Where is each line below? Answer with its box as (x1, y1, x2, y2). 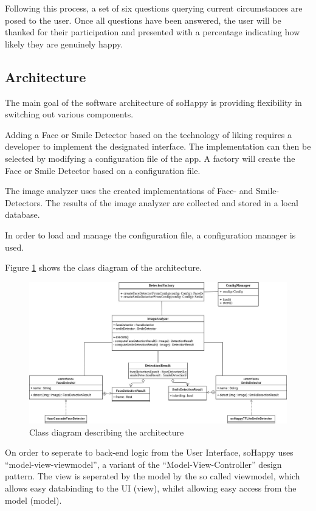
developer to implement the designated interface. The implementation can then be (5, 140, 311, 153)
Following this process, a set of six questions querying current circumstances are (5, 2, 303, 14)
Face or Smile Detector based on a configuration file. (5, 164, 201, 176)
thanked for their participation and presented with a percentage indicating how (5, 26, 300, 38)
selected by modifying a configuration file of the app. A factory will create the (5, 151, 295, 164)
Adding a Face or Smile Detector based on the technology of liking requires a (5, 128, 292, 141)
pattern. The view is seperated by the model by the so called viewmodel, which (5, 470, 300, 482)
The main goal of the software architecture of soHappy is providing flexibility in (5, 96, 302, 108)
